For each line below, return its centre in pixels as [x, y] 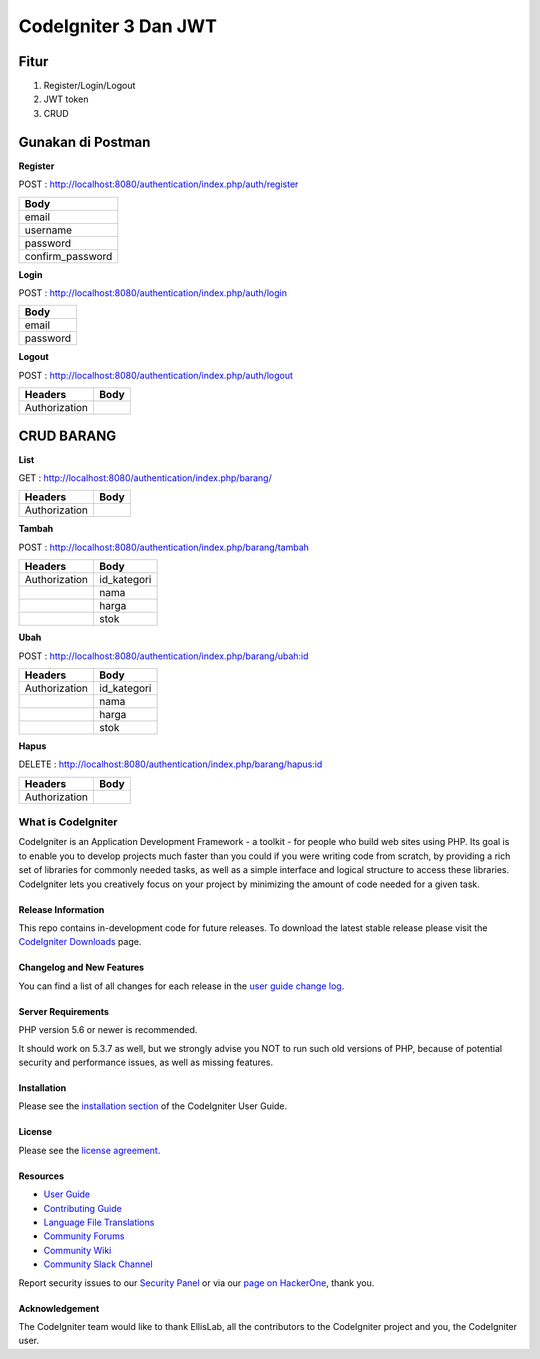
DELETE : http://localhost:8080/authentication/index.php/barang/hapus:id [170, 764]
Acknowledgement [59, 1308]
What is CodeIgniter [68, 822]
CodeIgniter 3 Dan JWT [117, 26]
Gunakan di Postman [84, 141]
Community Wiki [77, 1250]
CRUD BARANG [67, 435]
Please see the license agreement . [89, 1150]
